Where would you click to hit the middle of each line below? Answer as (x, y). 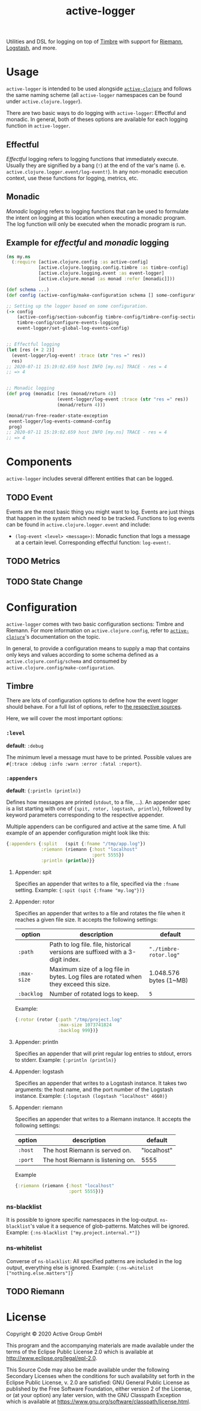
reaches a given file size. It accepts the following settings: (86, 920)
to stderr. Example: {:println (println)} (66, 1060)
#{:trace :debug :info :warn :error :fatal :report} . (74, 763)
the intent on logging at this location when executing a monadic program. (96, 217)
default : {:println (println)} (44, 791)
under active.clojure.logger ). (44, 101)
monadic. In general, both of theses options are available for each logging (97, 119)
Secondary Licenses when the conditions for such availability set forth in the (100, 1376)
